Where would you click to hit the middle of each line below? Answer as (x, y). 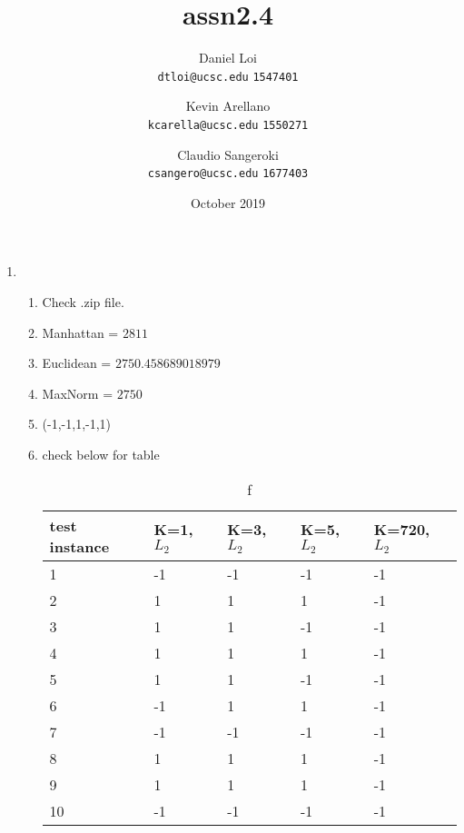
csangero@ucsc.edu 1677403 (228, 174)
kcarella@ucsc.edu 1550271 (228, 125)
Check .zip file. (83, 302)
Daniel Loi (228, 58)
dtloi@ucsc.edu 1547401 (228, 77)
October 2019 (228, 202)
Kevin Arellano (228, 106)
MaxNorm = (78, 393)
